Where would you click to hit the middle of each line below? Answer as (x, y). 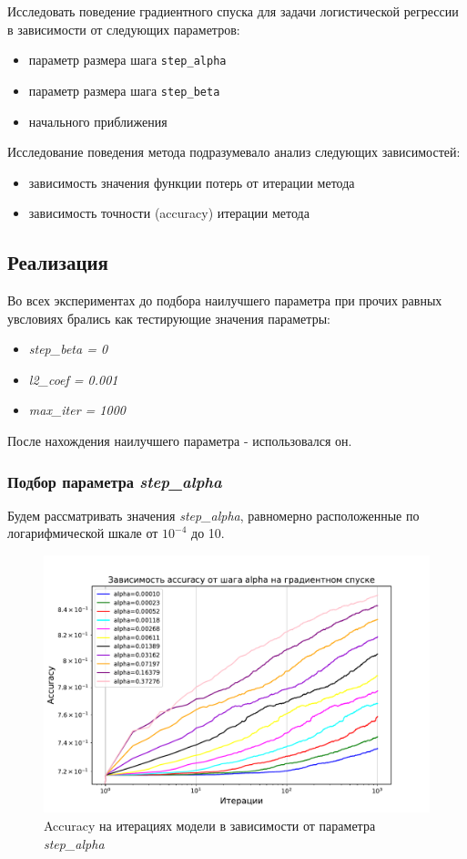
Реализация (58, 262)
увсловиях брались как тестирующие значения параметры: (169, 318)
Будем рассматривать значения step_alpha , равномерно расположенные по (213, 515)
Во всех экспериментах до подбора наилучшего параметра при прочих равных (225, 300)
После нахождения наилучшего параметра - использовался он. (180, 441)
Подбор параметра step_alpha (115, 481)
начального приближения (98, 121)
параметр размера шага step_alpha (127, 60)
